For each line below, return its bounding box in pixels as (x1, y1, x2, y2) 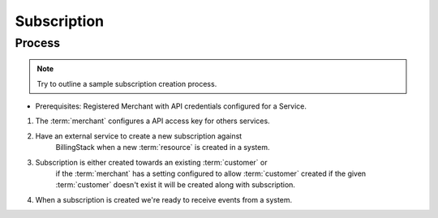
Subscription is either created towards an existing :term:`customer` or (35, 157, 268, 167)
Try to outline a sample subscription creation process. (36, 79, 217, 88)
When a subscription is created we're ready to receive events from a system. (35, 194, 293, 204)
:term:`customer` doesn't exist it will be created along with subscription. (55, 180, 296, 190)
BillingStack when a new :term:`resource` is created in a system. (55, 143, 271, 152)
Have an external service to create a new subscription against (35, 130, 243, 141)
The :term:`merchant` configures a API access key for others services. (35, 116, 271, 126)
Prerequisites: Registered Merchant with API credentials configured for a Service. (35, 101, 307, 111)
